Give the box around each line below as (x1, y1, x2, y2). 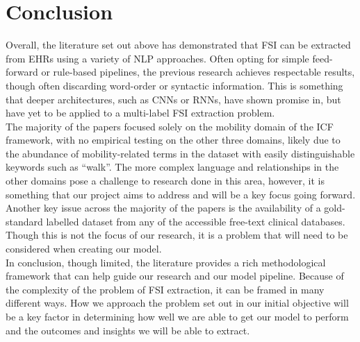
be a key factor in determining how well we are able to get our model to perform (6, 309, 349, 323)
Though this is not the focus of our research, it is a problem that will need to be (6, 228, 348, 242)
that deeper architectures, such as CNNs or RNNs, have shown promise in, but (6, 92, 341, 106)
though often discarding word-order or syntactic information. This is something (6, 78, 343, 92)
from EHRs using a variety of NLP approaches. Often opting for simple (6, 51, 309, 65)
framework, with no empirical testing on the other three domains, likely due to (6, 132, 341, 147)
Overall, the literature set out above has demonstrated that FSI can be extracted (6, 37, 351, 52)
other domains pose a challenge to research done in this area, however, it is (6, 173, 325, 188)
